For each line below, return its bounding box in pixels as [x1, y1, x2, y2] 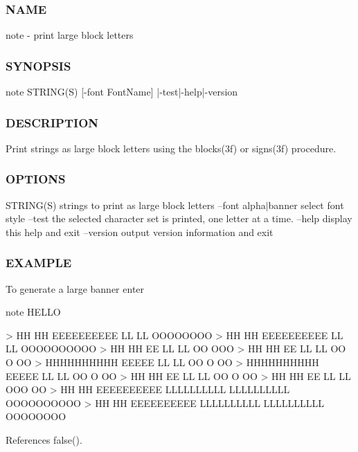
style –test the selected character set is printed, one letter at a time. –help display [6, 211, 352, 226]
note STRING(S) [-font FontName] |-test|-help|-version [6, 84, 238, 99]
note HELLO [6, 305, 61, 319]
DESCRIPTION [6, 114, 99, 131]
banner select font [268, 197, 344, 212]
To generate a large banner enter [6, 281, 145, 296]
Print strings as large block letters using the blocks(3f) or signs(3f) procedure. [6, 141, 337, 155]
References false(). [6, 433, 82, 446]
